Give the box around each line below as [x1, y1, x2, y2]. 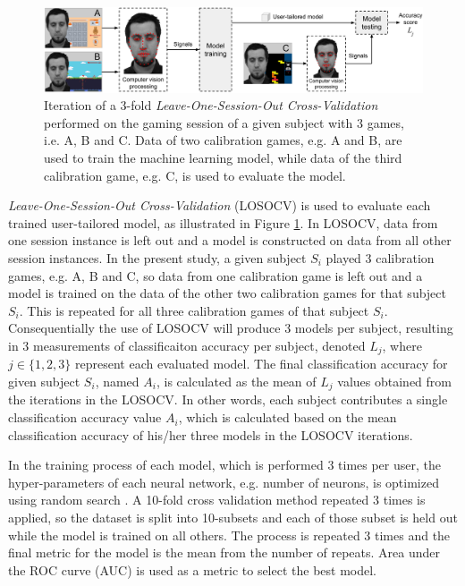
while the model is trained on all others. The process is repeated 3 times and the [8, 525, 451, 544]
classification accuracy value [8, 408, 162, 427]
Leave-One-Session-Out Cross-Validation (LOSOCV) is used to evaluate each [8, 196, 431, 215]
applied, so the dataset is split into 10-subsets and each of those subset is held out [8, 508, 458, 527]
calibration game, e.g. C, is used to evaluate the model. [44, 166, 346, 184]
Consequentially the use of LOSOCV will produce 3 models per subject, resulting [8, 318, 453, 337]
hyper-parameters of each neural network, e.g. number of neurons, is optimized [8, 472, 439, 491]
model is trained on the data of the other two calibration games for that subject [8, 284, 446, 302]
